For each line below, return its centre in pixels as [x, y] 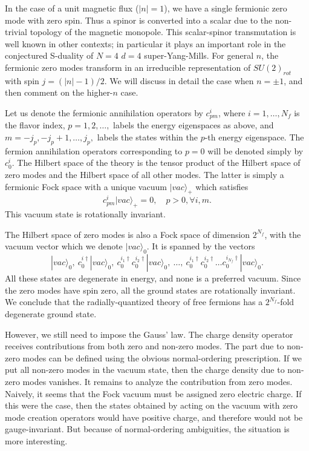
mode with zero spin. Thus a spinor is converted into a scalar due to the [139, 20]
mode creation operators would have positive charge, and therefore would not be [154, 417]
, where [232, 112]
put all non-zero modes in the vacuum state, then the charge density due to [145, 370]
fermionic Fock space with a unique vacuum [86, 186]
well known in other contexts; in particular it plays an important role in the [145, 43]
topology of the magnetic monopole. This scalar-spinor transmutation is [163, 32]
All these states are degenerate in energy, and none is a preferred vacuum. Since [153, 278]
